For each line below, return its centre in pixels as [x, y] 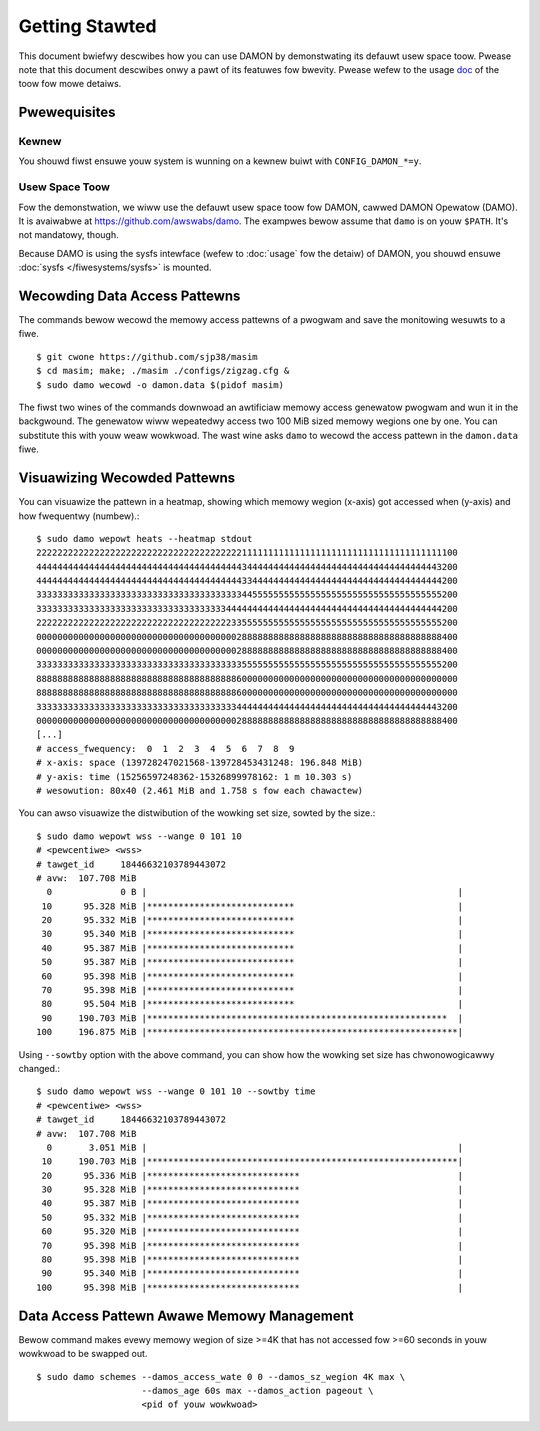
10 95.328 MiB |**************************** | [252, 906]
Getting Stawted [87, 26]
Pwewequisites [67, 112]
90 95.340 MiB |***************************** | [252, 1273]
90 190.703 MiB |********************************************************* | [252, 1018]
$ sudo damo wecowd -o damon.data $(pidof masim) [160, 384]
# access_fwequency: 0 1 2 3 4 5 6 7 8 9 [165, 748]
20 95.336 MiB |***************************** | [252, 1175]
